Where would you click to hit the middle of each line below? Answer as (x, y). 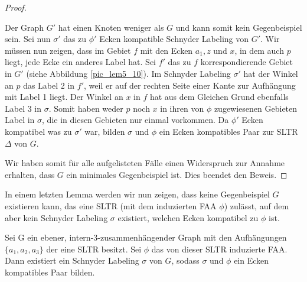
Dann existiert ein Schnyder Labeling (72, 260)
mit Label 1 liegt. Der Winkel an (64, 97)
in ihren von (182, 108)
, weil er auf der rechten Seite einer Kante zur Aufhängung (190, 85)
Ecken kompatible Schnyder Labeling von (174, 39)
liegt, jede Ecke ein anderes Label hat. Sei (80, 62)
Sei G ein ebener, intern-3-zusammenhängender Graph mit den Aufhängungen (146, 237)
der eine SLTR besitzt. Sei (94, 249)
